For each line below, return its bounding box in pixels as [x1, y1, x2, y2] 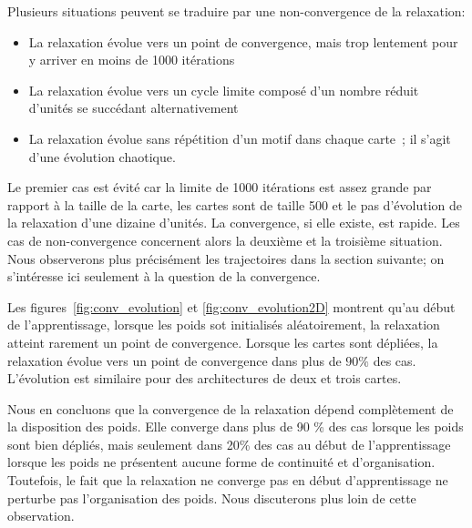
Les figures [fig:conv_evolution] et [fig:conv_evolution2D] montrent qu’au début [7, 297, 456, 316]
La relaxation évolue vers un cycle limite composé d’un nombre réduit [28, 80, 419, 99]
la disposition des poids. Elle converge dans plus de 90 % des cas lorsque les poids [7, 417, 464, 436]
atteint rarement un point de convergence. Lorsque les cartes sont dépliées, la [7, 332, 438, 351]
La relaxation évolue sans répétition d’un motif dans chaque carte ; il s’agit [28, 128, 451, 147]
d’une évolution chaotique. [28, 147, 176, 166]
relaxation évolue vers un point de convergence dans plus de [7, 350, 342, 370]
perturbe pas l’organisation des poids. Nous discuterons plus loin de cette [7, 488, 416, 507]
